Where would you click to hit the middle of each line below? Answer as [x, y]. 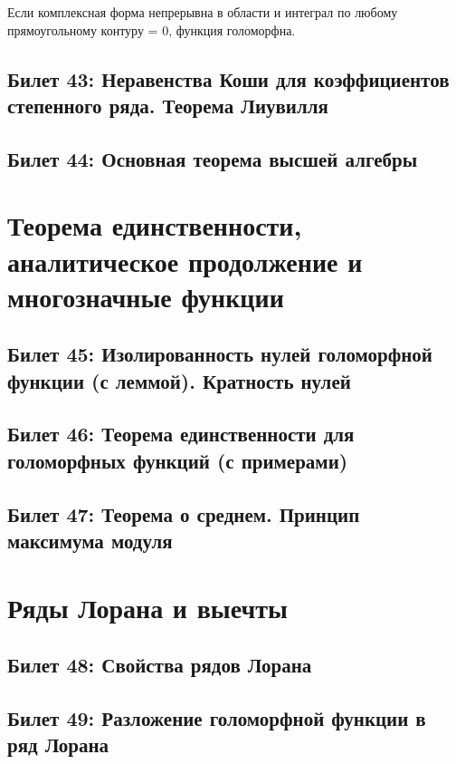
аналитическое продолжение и [185, 261]
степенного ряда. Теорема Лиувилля [168, 105]
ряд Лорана [58, 745]
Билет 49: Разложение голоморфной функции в [217, 717]
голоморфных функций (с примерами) [178, 460]
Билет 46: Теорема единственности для [181, 434]
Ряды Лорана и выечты [147, 607]
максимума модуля [90, 541]
